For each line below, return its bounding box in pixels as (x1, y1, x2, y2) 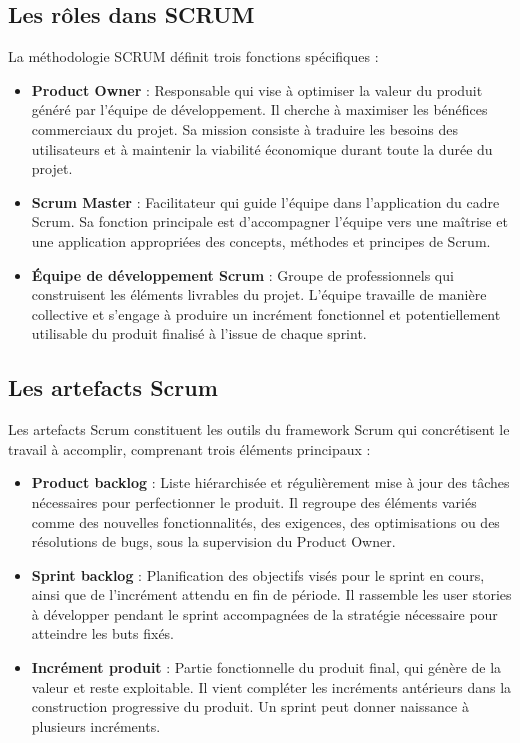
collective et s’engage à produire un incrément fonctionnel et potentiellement (31, 303, 501, 324)
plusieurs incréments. (31, 715, 161, 736)
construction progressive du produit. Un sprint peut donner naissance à (31, 696, 469, 717)
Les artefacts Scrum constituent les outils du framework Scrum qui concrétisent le (8, 419, 510, 440)
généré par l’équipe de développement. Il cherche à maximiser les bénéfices (31, 99, 488, 120)
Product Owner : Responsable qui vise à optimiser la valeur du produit (31, 79, 483, 100)
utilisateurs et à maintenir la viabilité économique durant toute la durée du (31, 138, 493, 159)
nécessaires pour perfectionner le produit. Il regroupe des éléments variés (31, 491, 477, 512)
